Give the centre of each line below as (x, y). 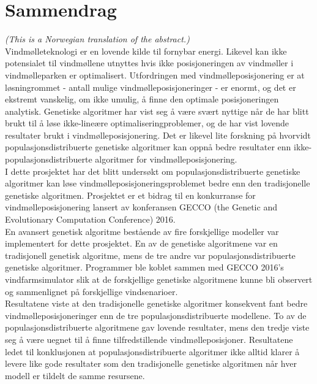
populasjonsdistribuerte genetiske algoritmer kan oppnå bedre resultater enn (148, 147)
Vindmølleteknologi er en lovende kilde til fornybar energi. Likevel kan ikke (146, 51)
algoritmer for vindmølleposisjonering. (166, 159)
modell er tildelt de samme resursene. (75, 375)
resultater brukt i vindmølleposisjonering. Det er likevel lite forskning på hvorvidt (158, 135)
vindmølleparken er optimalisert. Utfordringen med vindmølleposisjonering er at (155, 75)
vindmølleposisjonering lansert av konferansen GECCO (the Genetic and (141, 207)
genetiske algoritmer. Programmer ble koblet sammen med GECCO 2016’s (144, 267)
